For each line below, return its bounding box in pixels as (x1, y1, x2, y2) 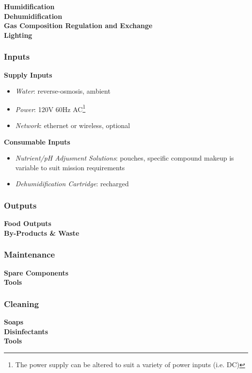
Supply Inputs (4, 69, 52, 80)
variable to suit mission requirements (15, 162, 125, 172)
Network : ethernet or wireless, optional (15, 120, 130, 130)
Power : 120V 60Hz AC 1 (15, 102, 86, 114)
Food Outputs (4, 218, 51, 228)
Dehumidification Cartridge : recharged (15, 178, 129, 189)
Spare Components (4, 267, 69, 277)
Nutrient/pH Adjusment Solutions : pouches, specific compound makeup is (15, 153, 234, 163)
